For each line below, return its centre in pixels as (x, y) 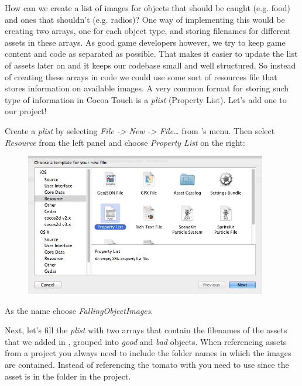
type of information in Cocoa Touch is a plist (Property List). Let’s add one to (146, 99)
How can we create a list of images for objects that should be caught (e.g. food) (148, 8)
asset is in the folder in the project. (68, 376)
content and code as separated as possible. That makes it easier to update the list (151, 54)
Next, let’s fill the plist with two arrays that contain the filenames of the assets (146, 330)
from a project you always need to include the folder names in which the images (148, 353)
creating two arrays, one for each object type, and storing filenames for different (148, 31)
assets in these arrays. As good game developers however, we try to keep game (145, 42)
